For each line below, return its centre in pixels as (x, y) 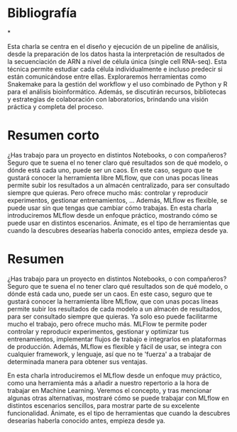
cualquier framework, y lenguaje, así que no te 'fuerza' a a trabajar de (109, 354)
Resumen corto (53, 135)
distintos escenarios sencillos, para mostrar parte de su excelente (104, 405)
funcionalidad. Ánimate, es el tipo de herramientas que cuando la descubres (119, 413)
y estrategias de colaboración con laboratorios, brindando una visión (108, 99)
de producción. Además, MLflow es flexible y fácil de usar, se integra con (115, 346)
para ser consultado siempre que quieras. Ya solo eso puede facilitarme (112, 316)
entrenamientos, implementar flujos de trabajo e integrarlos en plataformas (117, 339)
